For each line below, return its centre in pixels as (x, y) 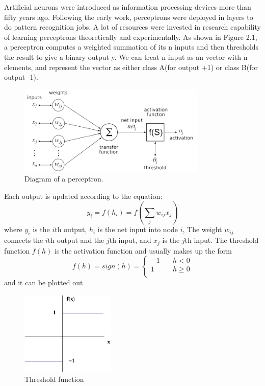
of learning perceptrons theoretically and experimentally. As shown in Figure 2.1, (131, 37)
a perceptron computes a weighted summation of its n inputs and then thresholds (131, 47)
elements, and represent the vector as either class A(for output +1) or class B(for (131, 67)
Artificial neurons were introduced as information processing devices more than (128, 7)
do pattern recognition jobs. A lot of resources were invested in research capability (132, 27)
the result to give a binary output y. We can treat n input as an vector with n (126, 56)
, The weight (202, 229)
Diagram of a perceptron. (64, 179)
